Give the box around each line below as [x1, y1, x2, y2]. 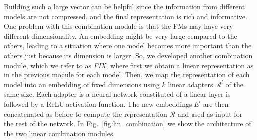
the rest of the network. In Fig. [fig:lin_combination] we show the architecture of [4, 118, 251, 129]
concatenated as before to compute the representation [4, 108, 167, 119]
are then [203, 98, 229, 109]
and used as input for [177, 108, 243, 119]
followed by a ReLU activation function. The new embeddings [4, 98, 192, 109]
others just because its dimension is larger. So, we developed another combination [4, 50, 253, 60]
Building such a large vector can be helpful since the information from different [4, 1, 245, 11]
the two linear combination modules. [4, 128, 115, 138]
